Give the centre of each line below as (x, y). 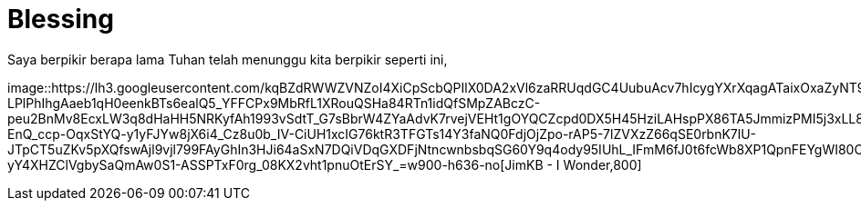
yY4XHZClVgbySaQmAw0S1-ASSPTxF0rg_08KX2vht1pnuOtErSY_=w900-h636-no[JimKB (275, 164)
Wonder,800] (602, 164)
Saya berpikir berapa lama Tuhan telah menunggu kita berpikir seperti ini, (228, 59)
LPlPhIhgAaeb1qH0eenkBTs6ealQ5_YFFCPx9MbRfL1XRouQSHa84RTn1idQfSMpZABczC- (274, 103)
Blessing (61, 19)
